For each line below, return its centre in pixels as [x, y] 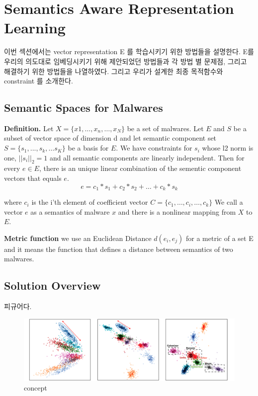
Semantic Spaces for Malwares [84, 108]
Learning [35, 28]
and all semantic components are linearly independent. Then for [147, 157]
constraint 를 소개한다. [39, 81]
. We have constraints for [154, 148]
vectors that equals [33, 178]
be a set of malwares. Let [165, 128]
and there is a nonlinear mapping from [177, 211]
